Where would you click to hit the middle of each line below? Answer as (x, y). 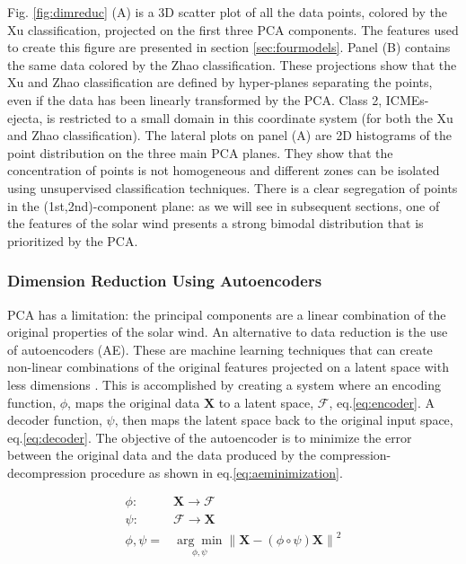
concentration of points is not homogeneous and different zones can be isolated (224, 170)
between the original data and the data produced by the (162, 455)
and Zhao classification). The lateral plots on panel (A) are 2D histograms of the (229, 135)
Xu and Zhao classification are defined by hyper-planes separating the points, (220, 82)
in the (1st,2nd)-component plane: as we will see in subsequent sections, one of (224, 205)
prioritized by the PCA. (73, 240)
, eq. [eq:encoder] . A (382, 402)
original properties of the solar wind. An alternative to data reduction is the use (228, 332)
